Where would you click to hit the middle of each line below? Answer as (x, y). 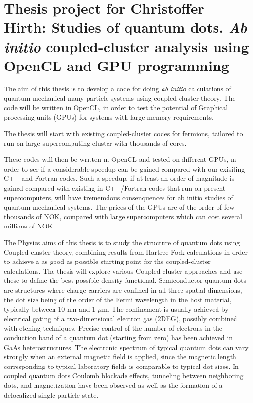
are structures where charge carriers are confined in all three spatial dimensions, (123, 289)
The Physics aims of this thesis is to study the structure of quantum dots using (122, 242)
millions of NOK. (29, 226)
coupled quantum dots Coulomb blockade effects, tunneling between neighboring (124, 376)
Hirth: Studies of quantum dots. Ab (126, 27)
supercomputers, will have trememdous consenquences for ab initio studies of (118, 197)
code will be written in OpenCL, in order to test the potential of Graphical (116, 107)
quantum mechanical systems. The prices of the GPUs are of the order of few (119, 207)
